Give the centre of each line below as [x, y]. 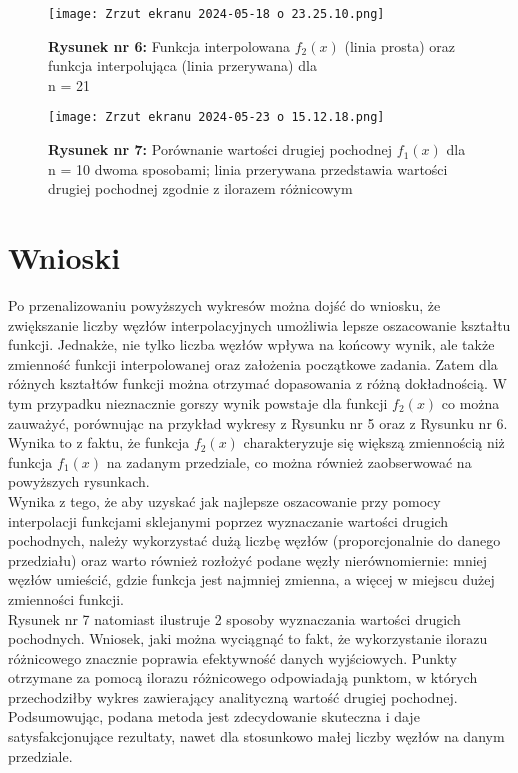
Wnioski [64, 257]
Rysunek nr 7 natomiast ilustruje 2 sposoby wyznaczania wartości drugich [234, 618]
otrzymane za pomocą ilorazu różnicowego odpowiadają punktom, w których [243, 677]
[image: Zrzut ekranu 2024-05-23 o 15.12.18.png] [216, 117]
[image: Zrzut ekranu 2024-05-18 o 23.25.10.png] [216, 14]
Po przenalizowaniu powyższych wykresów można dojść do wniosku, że [224, 305]
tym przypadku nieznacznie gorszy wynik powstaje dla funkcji [198, 402]
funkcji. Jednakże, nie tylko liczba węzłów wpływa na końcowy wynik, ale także [251, 344]
